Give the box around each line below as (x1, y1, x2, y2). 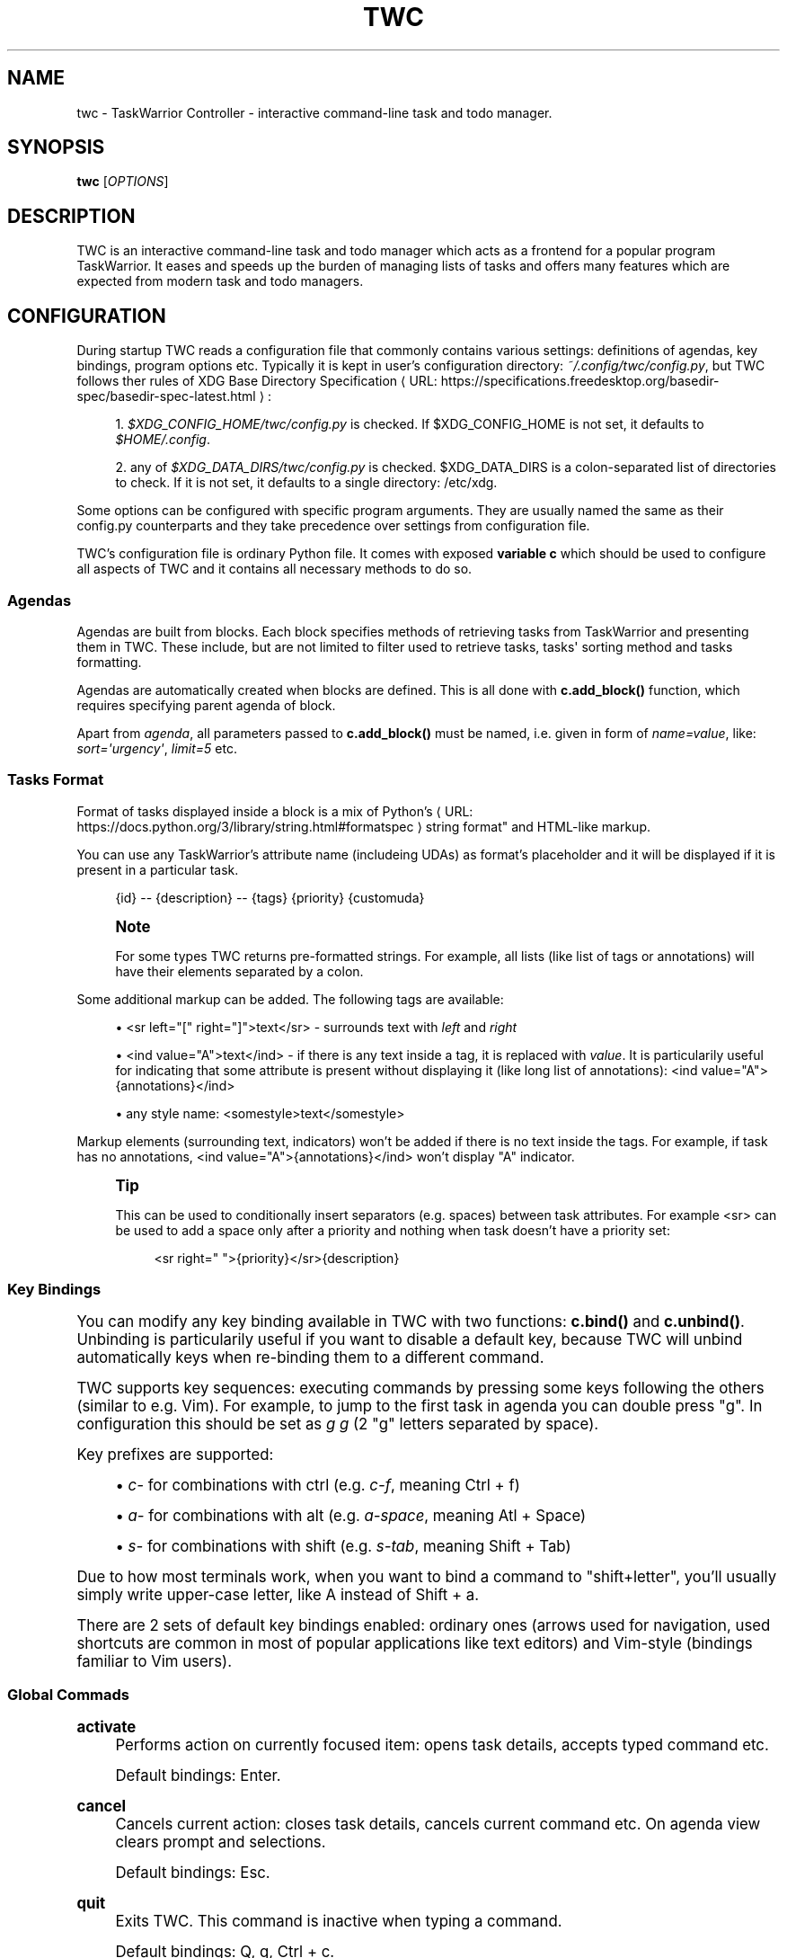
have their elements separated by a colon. (115, 963, 364, 979)
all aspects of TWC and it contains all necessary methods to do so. (76, 561, 473, 577)
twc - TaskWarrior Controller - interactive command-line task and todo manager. (76, 104, 553, 120)
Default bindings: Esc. (115, 1864, 270, 1882)
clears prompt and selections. (115, 1833, 326, 1852)
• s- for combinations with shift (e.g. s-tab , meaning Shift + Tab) (115, 1537, 571, 1556)
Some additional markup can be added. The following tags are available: (76, 991, 504, 1007)
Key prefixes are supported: (76, 1446, 274, 1464)
